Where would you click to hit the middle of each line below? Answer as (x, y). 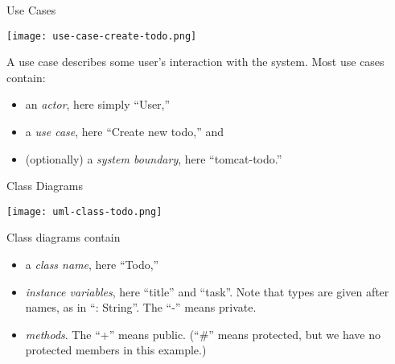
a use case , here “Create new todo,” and (125, 132)
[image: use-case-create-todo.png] (102, 36)
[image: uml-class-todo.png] (84, 211)
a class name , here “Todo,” (92, 265)
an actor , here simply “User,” (98, 104)
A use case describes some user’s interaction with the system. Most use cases (195, 62)
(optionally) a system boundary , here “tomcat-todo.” (154, 158)
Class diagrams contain (64, 237)
